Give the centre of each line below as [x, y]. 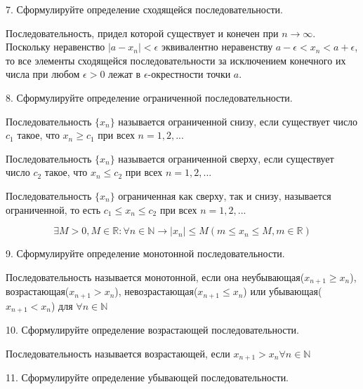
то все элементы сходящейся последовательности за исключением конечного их [176, 60]
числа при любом [43, 74]
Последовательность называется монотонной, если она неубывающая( [155, 277]
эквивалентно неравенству [217, 47]
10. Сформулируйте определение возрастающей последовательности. [153, 330]
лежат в [125, 74]
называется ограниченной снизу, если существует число [238, 121]
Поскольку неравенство [55, 47]
